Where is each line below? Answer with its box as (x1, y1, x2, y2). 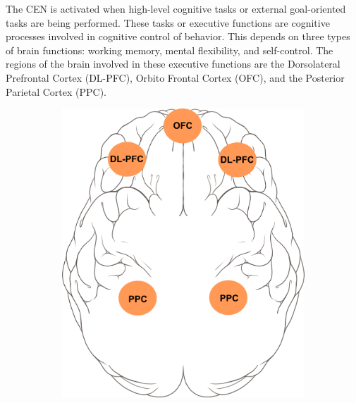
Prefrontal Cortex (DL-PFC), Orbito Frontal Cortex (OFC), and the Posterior (6, 70, 345, 85)
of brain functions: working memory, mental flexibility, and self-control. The (6, 42, 333, 57)
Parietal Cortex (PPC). (6, 84, 107, 99)
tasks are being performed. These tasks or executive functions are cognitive (6, 15, 330, 30)
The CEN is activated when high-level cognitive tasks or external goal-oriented (6, 1, 346, 15)
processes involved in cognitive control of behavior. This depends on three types (6, 29, 350, 44)
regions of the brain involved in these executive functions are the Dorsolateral (6, 56, 340, 71)
